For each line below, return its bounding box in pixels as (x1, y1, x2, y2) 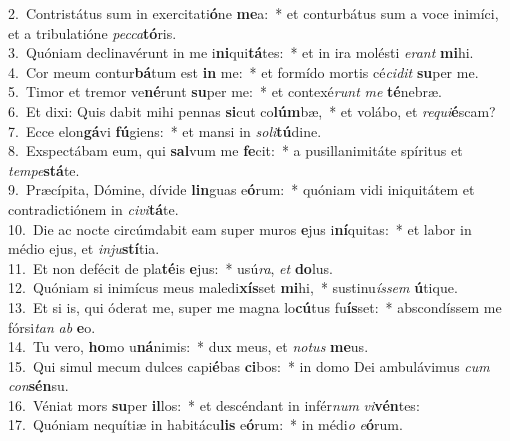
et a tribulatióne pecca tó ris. (8, 22, 177, 43)
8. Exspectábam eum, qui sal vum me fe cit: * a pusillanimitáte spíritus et (8, 140, 463, 161)
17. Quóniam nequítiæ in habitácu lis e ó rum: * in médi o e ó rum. (8, 414, 403, 435)
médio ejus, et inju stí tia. (8, 238, 160, 259)
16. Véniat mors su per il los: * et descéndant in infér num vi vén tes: (8, 394, 420, 415)
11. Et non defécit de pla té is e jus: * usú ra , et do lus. (8, 257, 333, 278)
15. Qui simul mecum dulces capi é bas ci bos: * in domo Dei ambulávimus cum (8, 355, 490, 376)
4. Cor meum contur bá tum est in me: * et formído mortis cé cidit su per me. (8, 61, 479, 82)
